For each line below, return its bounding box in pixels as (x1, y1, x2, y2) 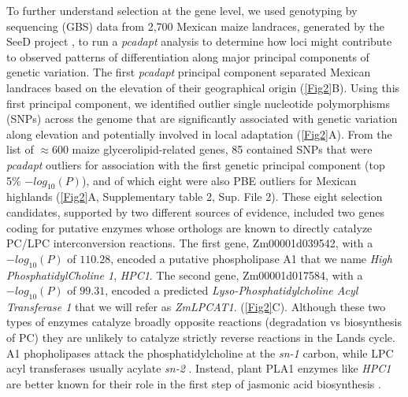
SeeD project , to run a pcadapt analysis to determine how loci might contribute (6, 33, 392, 50)
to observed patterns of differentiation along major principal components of (6, 48, 369, 65)
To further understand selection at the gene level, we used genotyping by (6, 2, 358, 18)
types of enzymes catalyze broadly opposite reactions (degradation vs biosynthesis (6, 314, 402, 330)
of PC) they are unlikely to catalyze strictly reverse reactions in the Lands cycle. (6, 329, 395, 346)
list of (6, 141, 34, 158)
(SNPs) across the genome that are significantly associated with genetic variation (6, 110, 398, 127)
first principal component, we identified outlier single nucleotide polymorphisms (6, 95, 391, 111)
